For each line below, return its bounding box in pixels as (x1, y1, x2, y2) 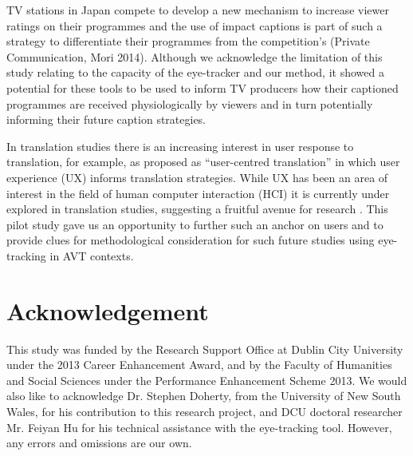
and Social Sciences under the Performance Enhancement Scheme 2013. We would (6, 371, 407, 388)
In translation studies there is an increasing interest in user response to (6, 137, 354, 154)
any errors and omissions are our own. (6, 434, 192, 451)
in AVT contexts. (49, 247, 134, 264)
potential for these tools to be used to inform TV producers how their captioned (6, 79, 399, 96)
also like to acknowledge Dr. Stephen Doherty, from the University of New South (6, 387, 401, 404)
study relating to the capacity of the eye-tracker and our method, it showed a (6, 64, 384, 81)
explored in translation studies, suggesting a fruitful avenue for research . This (6, 200, 388, 217)
